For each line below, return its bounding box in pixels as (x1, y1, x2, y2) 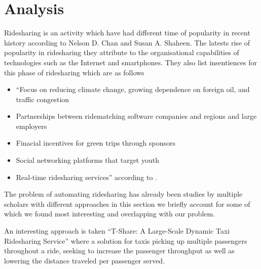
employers (16, 120, 47, 131)
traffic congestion (16, 94, 69, 104)
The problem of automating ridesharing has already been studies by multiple (4, 189, 243, 199)
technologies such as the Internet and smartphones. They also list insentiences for (4, 57, 257, 67)
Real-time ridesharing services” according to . (16, 171, 158, 182)
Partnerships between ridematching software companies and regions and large (16, 111, 257, 121)
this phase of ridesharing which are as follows (4, 67, 144, 77)
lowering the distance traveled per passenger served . (4, 255, 165, 265)
